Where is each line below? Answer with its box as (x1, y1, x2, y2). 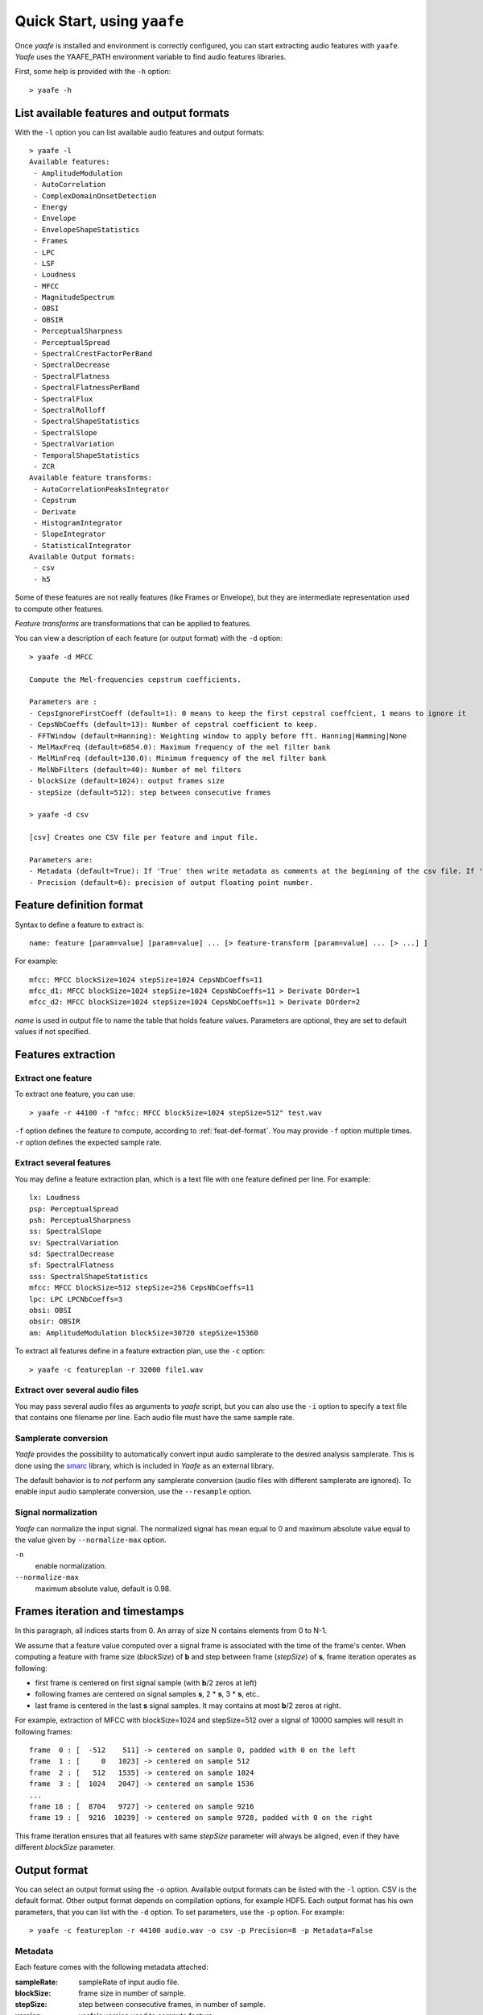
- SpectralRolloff (33, 405, 106, 414)
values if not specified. (14, 1027, 91, 1037)
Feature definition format (14, 899, 144, 912)
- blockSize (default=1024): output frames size (29, 776, 225, 786)
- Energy (33, 202, 68, 211)
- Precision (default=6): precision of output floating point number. (29, 878, 314, 887)
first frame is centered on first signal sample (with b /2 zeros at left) (35, 1678, 258, 1688)
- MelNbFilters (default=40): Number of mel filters (29, 765, 242, 774)
